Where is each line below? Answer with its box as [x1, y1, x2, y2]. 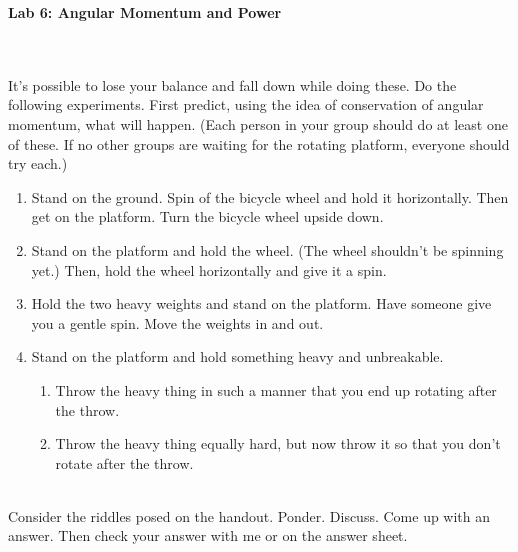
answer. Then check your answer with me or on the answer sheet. [8, 525, 408, 546]
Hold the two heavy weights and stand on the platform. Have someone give [31, 293, 492, 314]
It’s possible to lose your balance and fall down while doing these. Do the [8, 74, 457, 95]
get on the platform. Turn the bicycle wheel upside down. [31, 206, 384, 227]
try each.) [8, 153, 68, 174]
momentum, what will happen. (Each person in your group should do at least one [8, 113, 508, 134]
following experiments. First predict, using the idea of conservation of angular [8, 94, 484, 115]
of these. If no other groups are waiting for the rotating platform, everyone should [8, 133, 510, 154]
